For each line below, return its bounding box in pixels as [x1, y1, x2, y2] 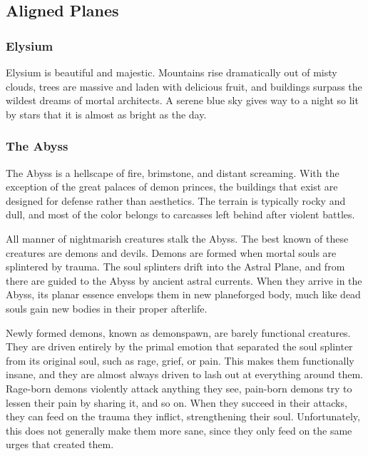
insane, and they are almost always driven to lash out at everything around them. [6, 367, 363, 382]
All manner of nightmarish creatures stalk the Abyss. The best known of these [6, 230, 349, 245]
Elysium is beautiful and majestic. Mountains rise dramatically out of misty [6, 65, 337, 79]
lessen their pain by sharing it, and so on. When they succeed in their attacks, [6, 395, 347, 410]
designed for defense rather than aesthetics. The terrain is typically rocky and [6, 193, 346, 208]
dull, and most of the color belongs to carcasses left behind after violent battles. [6, 207, 355, 222]
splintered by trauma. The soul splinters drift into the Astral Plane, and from [6, 259, 345, 274]
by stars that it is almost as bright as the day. [6, 106, 207, 121]
